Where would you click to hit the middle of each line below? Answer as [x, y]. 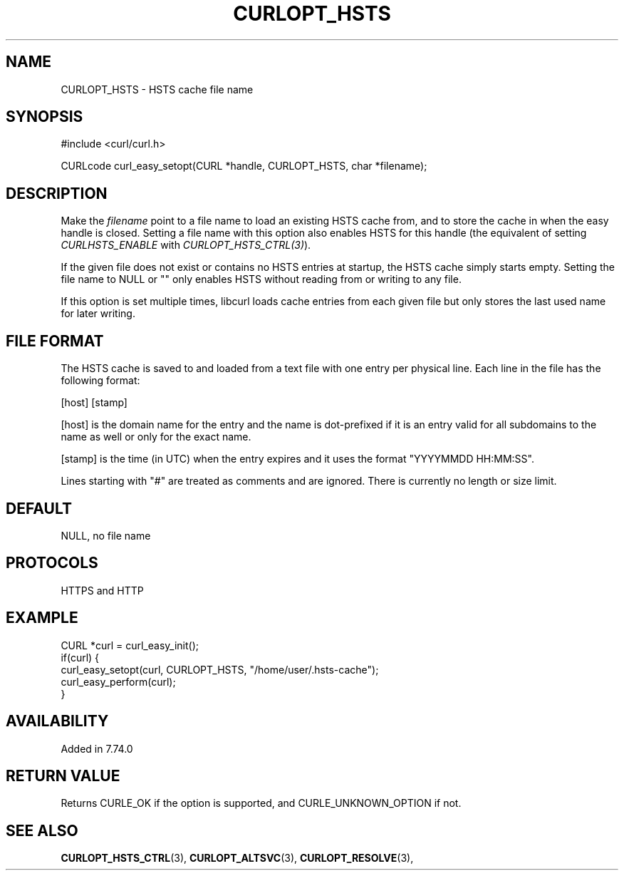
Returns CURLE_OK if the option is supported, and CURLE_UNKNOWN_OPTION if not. [261, 803]
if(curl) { [80, 657]
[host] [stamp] [94, 403]
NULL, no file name [106, 535]
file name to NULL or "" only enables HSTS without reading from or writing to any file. [261, 279]
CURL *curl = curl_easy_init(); [130, 645]
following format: [100, 381]
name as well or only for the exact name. [156, 437]
